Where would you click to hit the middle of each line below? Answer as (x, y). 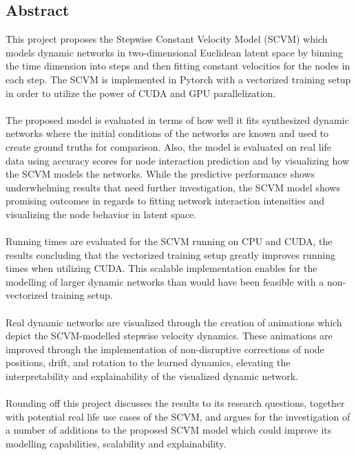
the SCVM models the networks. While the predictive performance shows (160, 174)
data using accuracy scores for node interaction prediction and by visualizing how (178, 160)
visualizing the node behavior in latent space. (101, 214)
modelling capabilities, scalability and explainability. (116, 444)
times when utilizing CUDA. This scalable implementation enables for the (161, 268)
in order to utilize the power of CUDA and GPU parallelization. (141, 93)
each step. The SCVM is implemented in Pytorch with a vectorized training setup (178, 79)
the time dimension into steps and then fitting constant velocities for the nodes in (178, 66)
